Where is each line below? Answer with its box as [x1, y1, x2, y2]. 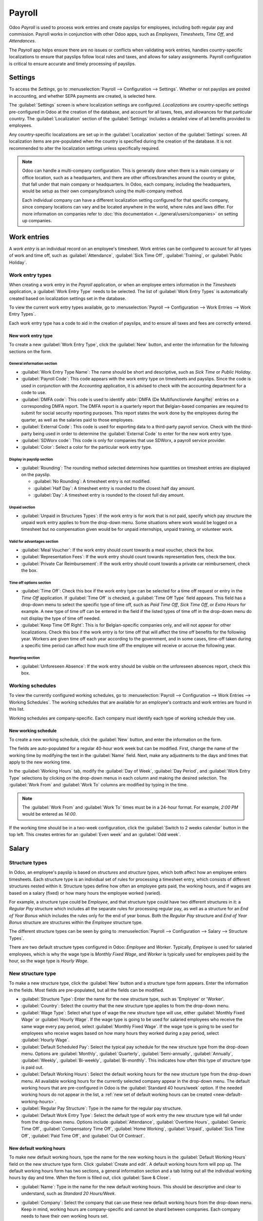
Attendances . [9, 38, 36, 44]
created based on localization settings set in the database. [9, 295, 127, 301]
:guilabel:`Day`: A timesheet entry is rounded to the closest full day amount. [33, 492, 185, 498]
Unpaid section [9, 505, 36, 510]
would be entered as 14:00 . [22, 811, 77, 817]
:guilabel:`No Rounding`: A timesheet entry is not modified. [33, 479, 151, 484]
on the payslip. [21, 472, 51, 478]
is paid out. [21, 1064, 44, 1070]
